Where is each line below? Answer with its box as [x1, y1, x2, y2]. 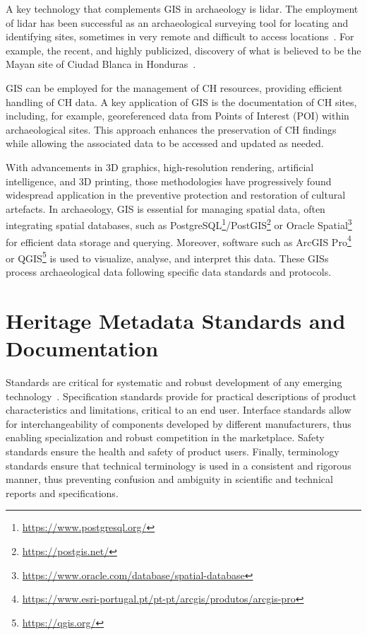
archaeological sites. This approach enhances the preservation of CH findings [6, 122, 337, 136]
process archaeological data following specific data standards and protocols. [6, 264, 332, 279]
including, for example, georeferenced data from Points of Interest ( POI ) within [6, 108, 349, 123]
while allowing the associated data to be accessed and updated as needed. [6, 136, 324, 151]
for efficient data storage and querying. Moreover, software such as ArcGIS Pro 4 [6, 232, 351, 249]
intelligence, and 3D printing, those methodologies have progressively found [6, 173, 332, 188]
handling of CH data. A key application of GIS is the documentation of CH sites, [6, 94, 357, 109]
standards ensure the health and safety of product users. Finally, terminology [6, 443, 339, 458]
